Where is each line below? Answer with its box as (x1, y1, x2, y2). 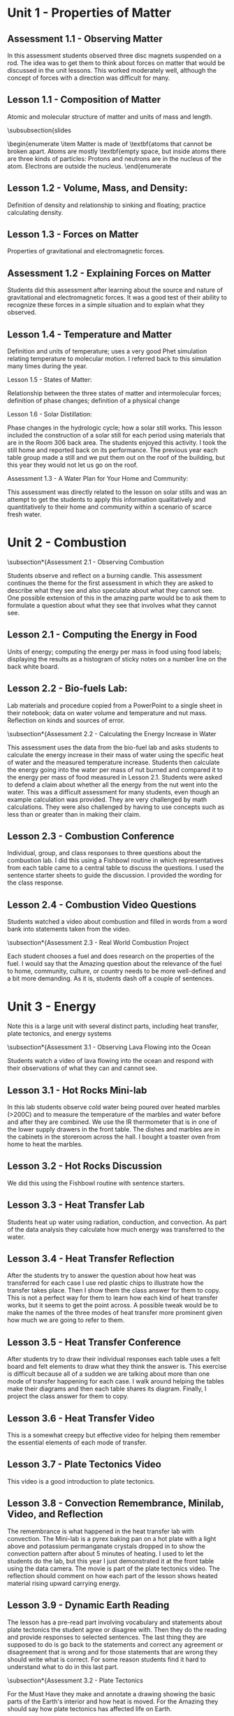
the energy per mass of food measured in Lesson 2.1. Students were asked (7, 773, 222, 781)
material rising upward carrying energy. (7, 1579, 121, 1587)
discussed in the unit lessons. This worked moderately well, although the (7, 66, 217, 74)
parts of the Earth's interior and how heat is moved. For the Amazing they (7, 1697, 219, 1706)
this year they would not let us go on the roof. (7, 460, 138, 470)
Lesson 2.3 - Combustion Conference (7, 831, 175, 843)
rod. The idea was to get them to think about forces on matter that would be (7, 59, 226, 67)
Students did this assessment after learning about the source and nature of (7, 286, 224, 295)
